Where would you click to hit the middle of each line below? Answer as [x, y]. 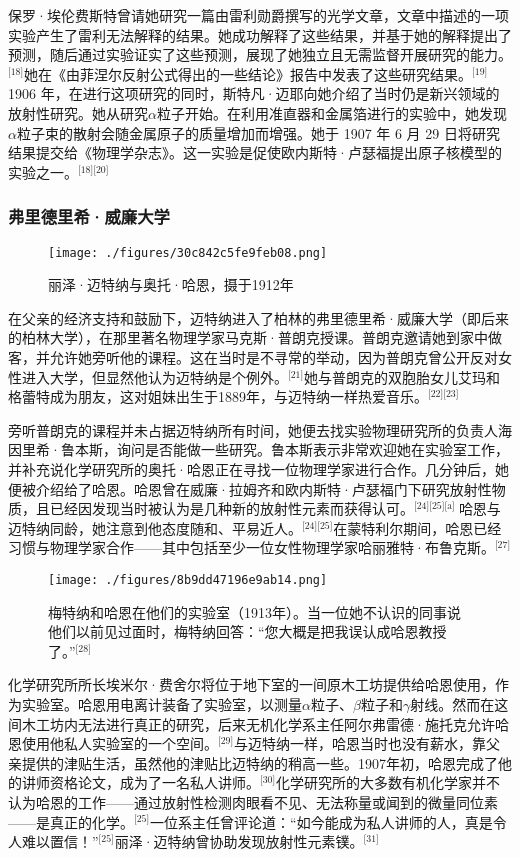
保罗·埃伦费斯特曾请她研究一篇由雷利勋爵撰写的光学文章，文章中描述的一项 [258, 15]
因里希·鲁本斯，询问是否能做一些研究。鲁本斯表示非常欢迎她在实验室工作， [258, 449]
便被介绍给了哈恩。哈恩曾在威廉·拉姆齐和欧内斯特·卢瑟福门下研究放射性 [250, 488]
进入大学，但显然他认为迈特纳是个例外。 [154, 376]
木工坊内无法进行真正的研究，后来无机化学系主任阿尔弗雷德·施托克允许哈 [265, 723]
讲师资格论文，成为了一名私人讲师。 [140, 782]
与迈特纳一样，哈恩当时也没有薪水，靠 [360, 743]
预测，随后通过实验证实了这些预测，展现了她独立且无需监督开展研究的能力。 [260, 54]
